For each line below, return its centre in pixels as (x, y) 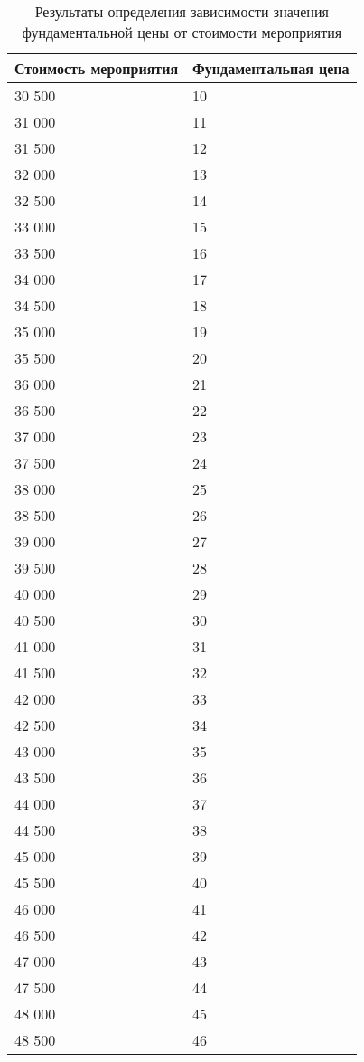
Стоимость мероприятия (97, 68)
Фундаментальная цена (271, 68)
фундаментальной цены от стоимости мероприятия (182, 32)
